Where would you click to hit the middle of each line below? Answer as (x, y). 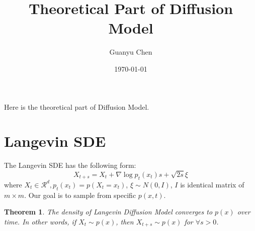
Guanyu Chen (131, 52)
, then (125, 221)
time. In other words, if (40, 221)
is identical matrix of (212, 184)
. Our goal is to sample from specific (80, 195)
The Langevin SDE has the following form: (70, 165)
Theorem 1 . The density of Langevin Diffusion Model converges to (108, 212)
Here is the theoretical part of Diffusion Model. (77, 106)
